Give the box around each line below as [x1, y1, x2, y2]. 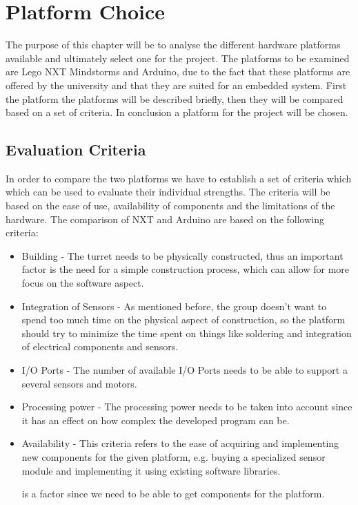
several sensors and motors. [21, 376, 137, 390]
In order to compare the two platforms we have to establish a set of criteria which [6, 171, 352, 185]
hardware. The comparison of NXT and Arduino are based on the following [6, 211, 324, 226]
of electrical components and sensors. [21, 339, 179, 354]
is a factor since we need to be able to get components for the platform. [21, 486, 325, 501]
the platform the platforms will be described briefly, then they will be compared [6, 91, 344, 106]
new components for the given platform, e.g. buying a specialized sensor [21, 449, 326, 464]
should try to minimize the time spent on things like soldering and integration [21, 325, 352, 340]
